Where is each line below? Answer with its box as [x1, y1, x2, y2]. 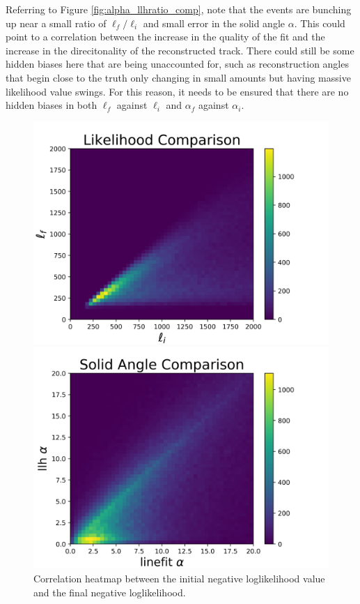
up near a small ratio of [6, 15, 107, 30]
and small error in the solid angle [143, 15, 285, 30]
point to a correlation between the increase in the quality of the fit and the [6, 29, 325, 44]
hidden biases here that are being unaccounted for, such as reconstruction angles [6, 56, 349, 71]
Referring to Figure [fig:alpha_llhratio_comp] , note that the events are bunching [6, 2, 352, 16]
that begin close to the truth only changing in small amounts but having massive [6, 70, 351, 84]
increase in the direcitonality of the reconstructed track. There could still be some [6, 43, 354, 57]
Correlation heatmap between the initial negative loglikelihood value [33, 571, 325, 585]
